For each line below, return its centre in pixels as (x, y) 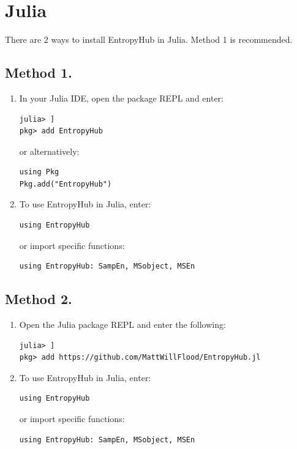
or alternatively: (49, 151)
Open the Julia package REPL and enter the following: (122, 325)
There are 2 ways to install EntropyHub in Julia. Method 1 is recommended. (149, 39)
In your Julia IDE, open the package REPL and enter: (121, 98)
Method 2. (39, 299)
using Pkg (39, 172)
